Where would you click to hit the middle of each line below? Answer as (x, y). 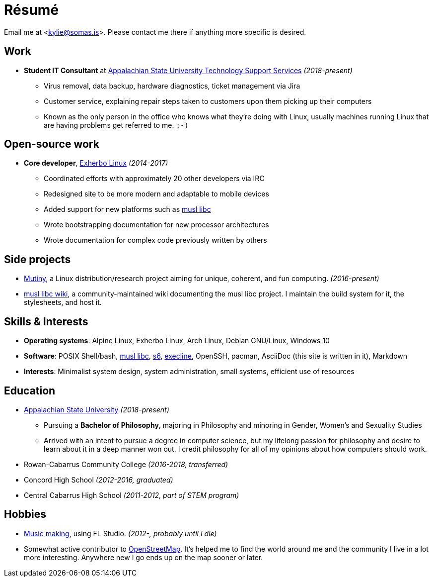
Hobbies (25, 514)
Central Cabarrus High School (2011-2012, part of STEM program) (132, 495)
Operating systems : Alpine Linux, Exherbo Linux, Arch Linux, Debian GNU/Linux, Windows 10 (177, 341)
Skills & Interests (46, 321)
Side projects (37, 259)
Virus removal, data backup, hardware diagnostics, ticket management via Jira (172, 86)
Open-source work (52, 144)
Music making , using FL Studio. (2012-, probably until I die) (120, 533)
